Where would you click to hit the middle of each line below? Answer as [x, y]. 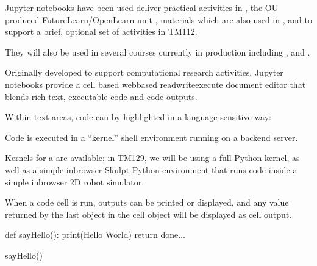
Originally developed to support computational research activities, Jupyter [144, 72]
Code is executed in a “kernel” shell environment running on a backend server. [151, 137]
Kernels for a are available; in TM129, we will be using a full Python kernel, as [152, 158]
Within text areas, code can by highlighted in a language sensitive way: [138, 117]
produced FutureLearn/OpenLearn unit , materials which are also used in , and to [158, 19]
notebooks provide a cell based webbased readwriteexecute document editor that [155, 84]
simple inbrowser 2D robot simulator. [75, 182]
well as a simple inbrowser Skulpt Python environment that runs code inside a [151, 169]
